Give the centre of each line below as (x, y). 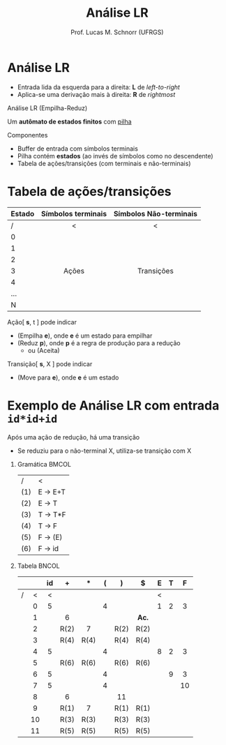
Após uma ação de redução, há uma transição (74, 437)
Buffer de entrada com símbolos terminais (77, 149)
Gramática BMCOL (44, 464)
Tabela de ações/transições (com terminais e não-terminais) (104, 163)
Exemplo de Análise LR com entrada (113, 405)
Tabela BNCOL (39, 566)
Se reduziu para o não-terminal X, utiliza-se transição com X (104, 451)
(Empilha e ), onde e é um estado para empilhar (85, 336)
